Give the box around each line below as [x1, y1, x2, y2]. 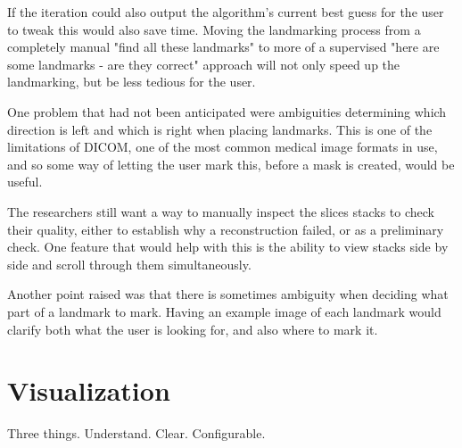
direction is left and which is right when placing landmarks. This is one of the [7, 120, 433, 138]
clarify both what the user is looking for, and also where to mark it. [7, 319, 378, 338]
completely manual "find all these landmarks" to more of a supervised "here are [7, 37, 440, 56]
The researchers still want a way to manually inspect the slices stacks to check [7, 202, 434, 220]
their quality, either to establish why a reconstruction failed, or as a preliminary [7, 220, 444, 238]
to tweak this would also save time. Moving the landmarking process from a [7, 20, 421, 38]
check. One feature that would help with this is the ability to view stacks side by [7, 237, 449, 256]
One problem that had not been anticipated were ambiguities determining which [7, 102, 447, 120]
